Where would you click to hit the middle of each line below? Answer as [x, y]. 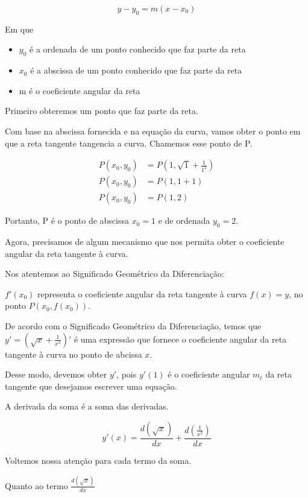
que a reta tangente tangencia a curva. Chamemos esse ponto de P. [129, 143]
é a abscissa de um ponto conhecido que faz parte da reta [136, 70]
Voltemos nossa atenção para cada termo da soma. [98, 461]
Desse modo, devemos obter [56, 374]
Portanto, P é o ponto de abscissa [67, 220]
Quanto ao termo [36, 485]
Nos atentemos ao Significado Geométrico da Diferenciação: [115, 274]
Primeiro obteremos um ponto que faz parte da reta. [102, 111]
